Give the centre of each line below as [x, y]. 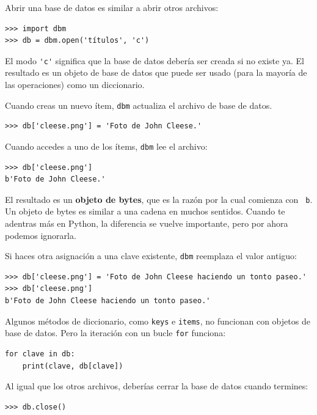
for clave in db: [40, 354]
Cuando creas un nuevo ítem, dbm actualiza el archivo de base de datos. [139, 105]
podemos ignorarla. [41, 235]
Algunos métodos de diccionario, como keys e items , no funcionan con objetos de [158, 321]
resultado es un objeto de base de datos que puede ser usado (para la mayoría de [156, 72]
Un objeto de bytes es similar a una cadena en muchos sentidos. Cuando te [145, 211]
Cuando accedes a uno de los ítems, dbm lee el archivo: [106, 146]
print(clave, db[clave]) [73, 366]
